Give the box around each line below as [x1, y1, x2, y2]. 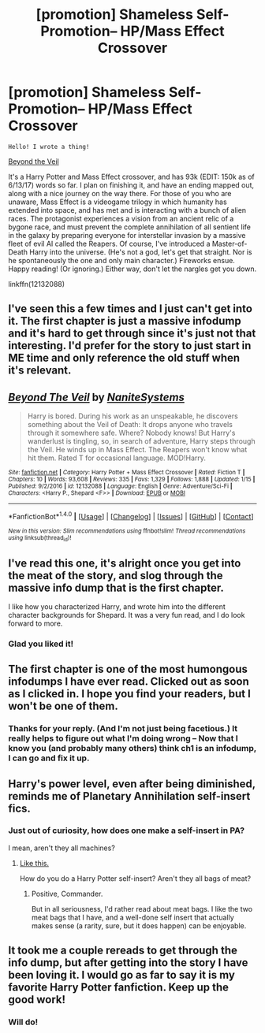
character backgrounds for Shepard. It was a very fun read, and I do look [8, 610, 245, 619]
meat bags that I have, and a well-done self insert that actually [31, 912, 234, 922]
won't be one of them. [8, 700, 118, 713]
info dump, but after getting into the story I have [8, 956, 248, 970]
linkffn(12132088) [8, 279, 65, 288]
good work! [8, 993, 65, 1006]
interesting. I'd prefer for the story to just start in [8, 339, 252, 352]
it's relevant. [8, 364, 72, 377]
